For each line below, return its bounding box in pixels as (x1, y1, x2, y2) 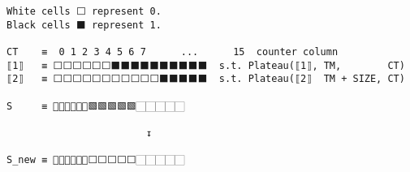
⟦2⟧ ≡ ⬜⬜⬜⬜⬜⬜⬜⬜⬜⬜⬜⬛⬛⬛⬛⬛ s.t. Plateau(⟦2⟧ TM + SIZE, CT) (6, 73, 405, 85)
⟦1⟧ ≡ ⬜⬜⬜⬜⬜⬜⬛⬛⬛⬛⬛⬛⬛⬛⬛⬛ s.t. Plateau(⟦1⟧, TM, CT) (6, 59, 405, 71)
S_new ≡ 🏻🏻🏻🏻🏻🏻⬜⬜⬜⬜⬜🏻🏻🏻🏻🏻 (6, 154, 185, 166)
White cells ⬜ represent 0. (6, 6, 162, 17)
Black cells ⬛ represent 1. (6, 19, 162, 31)
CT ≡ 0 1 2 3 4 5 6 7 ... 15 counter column (6, 45, 339, 58)
